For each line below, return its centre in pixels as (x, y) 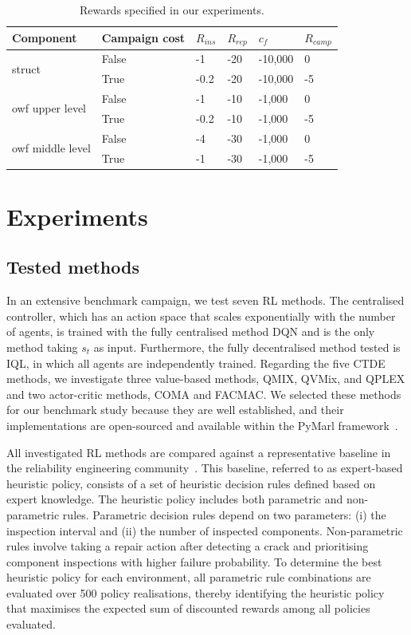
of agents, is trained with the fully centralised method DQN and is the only (191, 331)
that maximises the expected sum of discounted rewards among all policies (188, 608)
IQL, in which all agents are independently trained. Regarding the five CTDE (196, 363)
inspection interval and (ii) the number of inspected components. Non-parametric (205, 530)
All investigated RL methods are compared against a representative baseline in (199, 452)
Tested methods (73, 267)
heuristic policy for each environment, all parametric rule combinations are (189, 577)
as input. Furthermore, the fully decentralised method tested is (247, 347)
